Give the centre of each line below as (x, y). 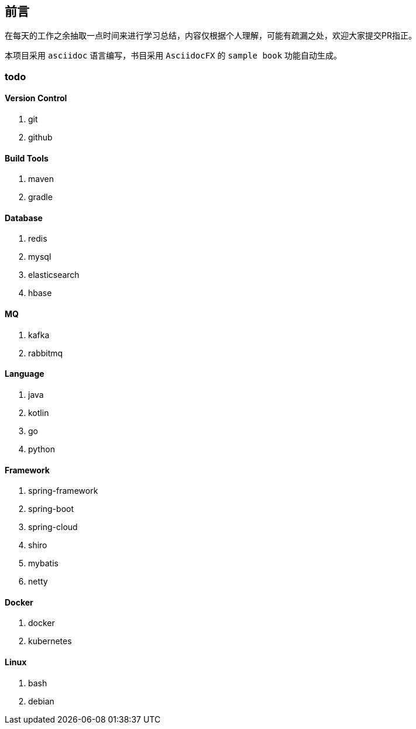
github (40, 137)
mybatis (43, 563)
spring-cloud (53, 527)
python (42, 449)
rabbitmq (46, 353)
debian (41, 701)
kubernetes (50, 641)
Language (25, 374)
